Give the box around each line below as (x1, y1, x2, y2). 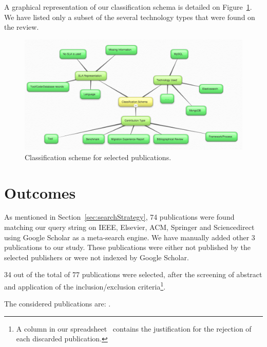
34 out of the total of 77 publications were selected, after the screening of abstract (4, 269, 262, 280)
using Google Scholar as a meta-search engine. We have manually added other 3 (4, 232, 255, 242)
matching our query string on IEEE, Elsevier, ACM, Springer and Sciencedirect (4, 222, 255, 233)
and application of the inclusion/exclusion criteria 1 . (4, 280, 166, 292)
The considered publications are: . (4, 298, 111, 309)
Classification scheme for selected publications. (25, 151, 171, 162)
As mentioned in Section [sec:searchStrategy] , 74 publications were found (4, 211, 235, 222)
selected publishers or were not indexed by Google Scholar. (4, 252, 189, 262)
